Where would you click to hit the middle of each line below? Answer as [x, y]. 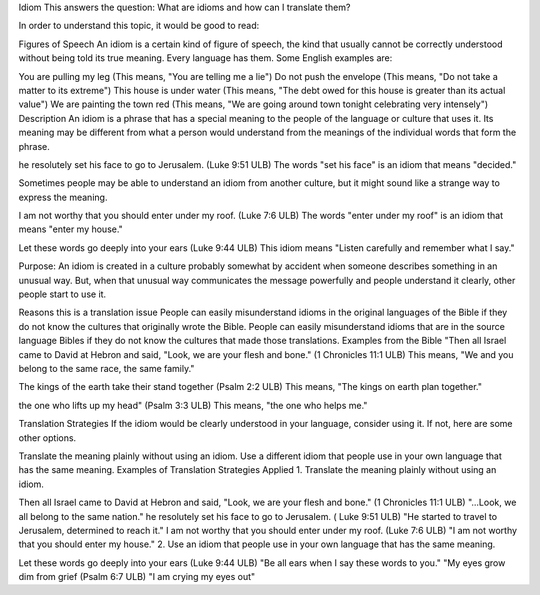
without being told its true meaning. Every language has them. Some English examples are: [205, 58]
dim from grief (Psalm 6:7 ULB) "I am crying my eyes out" [137, 577]
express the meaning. [63, 197]
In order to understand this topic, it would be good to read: [139, 26]
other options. [47, 437]
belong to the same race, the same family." [106, 368]
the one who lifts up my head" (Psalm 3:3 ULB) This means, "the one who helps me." [193, 405]
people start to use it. [62, 294]
